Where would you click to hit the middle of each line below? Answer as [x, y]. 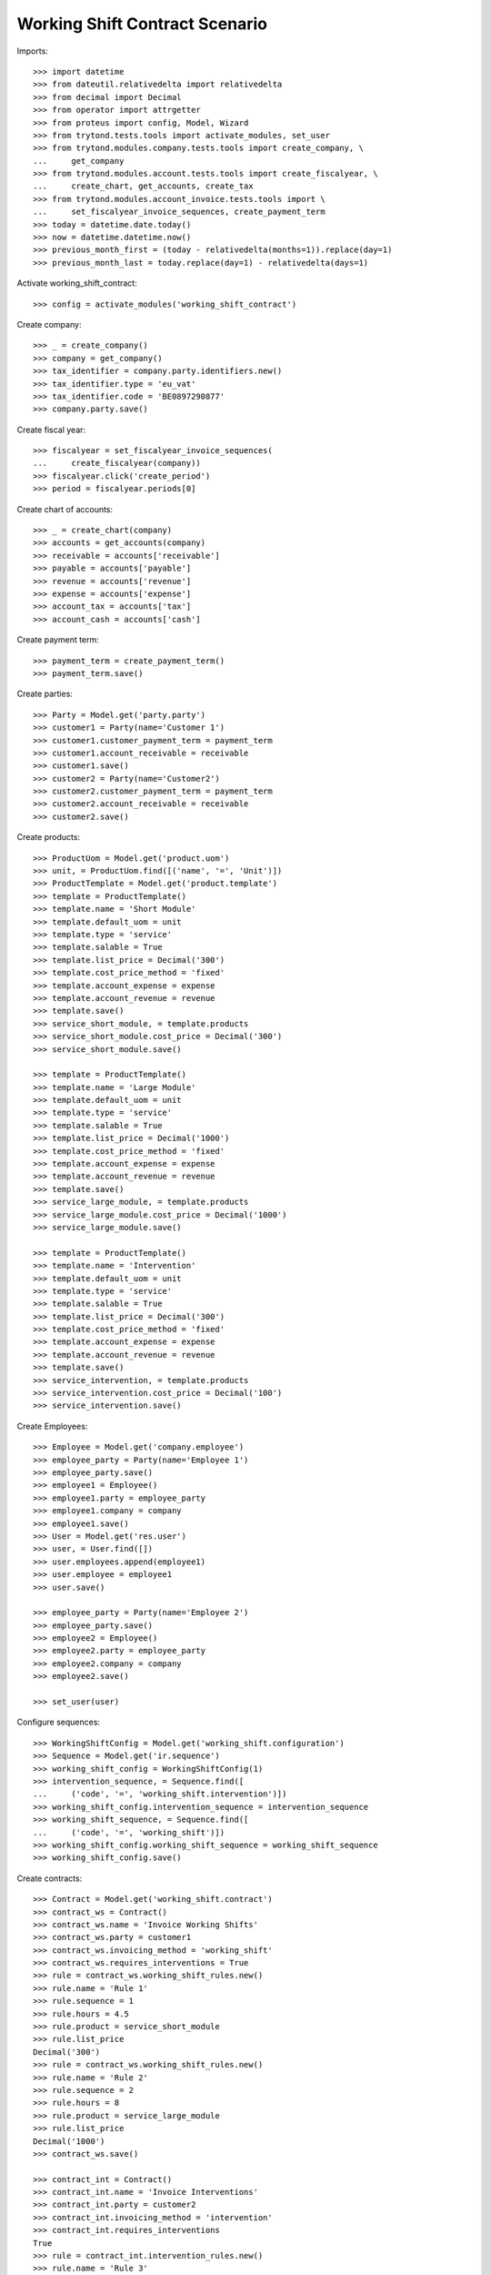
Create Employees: [52, 1426]
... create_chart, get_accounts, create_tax [143, 186]
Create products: [49, 837]
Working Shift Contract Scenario [142, 24]
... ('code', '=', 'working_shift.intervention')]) [160, 1794]
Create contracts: [50, 1878]
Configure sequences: [58, 1722]
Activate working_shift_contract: [77, 283]
